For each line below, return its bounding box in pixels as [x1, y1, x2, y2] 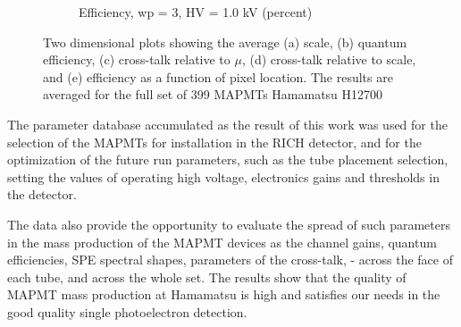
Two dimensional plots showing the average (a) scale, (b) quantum [43, 32, 407, 51]
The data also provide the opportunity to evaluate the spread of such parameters [7, 214, 450, 233]
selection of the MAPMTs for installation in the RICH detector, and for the [7, 132, 422, 151]
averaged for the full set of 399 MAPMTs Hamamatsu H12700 [43, 85, 383, 104]
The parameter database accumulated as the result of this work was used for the [7, 114, 448, 133]
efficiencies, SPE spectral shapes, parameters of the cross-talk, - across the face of [7, 250, 453, 269]
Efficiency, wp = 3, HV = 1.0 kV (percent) [79, 3, 313, 21]
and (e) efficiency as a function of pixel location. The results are [43, 67, 393, 86]
